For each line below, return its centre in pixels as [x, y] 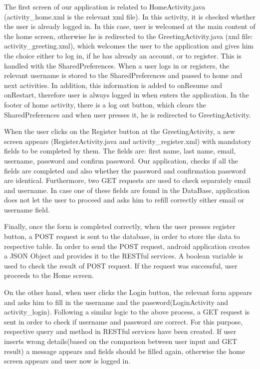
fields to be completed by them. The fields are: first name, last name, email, [120, 151]
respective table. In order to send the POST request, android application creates [127, 246]
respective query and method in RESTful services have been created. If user [120, 331]
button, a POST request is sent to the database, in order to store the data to [122, 236]
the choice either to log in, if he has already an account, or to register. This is [123, 55]
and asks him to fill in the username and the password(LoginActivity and [116, 302]
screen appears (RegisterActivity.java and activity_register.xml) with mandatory [128, 141]
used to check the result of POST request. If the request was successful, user [121, 265]
